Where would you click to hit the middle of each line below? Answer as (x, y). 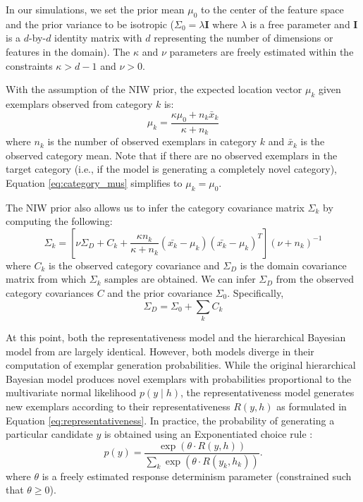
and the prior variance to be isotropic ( (90, 24)
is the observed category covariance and (134, 265)
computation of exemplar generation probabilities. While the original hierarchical (181, 365)
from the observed (315, 279)
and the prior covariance (160, 293)
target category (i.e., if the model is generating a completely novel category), (171, 169)
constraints (29, 65)
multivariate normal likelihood (71, 392)
